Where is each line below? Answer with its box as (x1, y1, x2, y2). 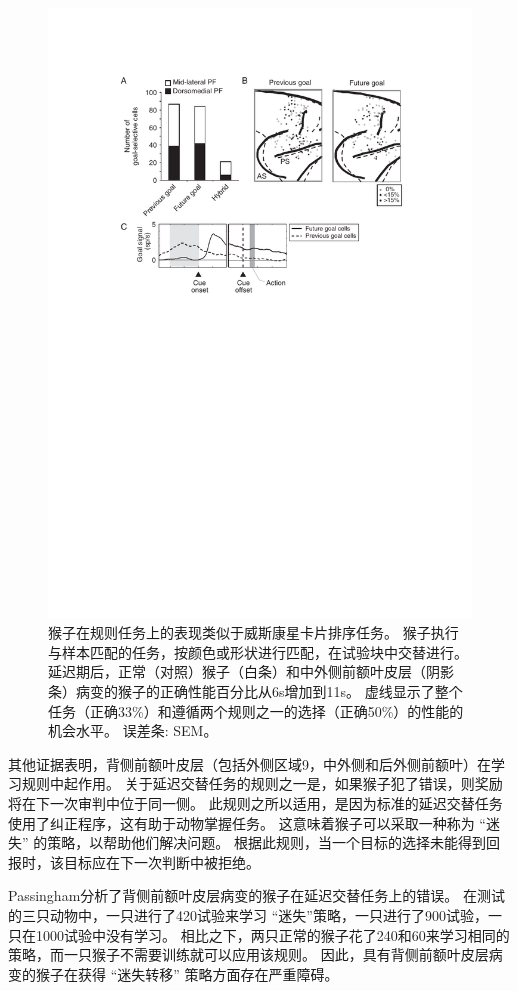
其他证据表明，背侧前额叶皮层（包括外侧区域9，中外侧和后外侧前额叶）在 (8, 753, 491, 774)
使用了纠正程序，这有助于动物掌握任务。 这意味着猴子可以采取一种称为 (8, 812, 475, 833)
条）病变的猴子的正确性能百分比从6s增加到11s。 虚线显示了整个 (48, 681, 463, 702)
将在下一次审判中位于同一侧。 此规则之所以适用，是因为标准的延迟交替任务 (8, 792, 503, 813)
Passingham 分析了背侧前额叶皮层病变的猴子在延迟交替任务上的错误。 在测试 (8, 885, 505, 906)
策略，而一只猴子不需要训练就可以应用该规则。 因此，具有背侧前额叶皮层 (8, 944, 489, 965)
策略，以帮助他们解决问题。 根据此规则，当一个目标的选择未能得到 (47, 832, 486, 853)
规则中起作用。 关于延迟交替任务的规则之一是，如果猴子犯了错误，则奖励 (21, 773, 503, 794)
